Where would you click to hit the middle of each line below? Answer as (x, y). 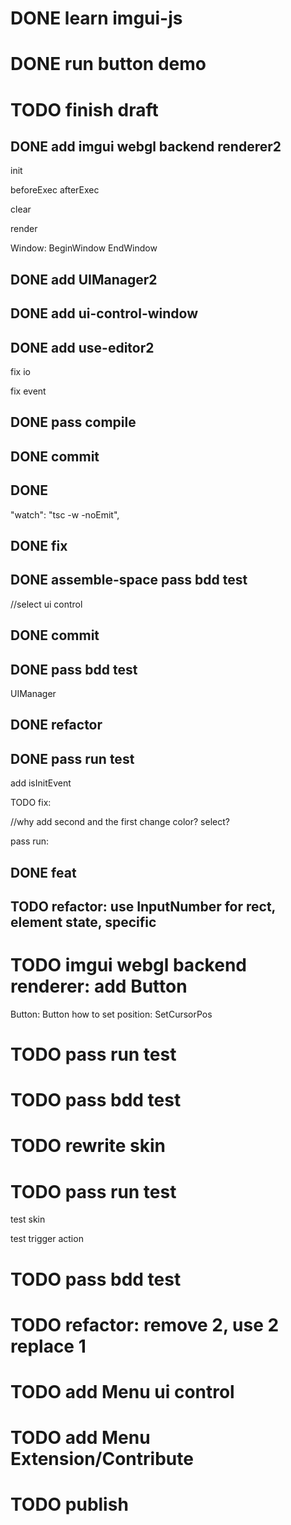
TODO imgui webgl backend (128, 965)
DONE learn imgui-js (96, 18)
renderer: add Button (99, 986)
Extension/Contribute (102, 1459)
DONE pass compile (73, 422)
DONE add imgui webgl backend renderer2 (146, 146)
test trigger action (47, 1239)
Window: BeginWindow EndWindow (84, 248)
